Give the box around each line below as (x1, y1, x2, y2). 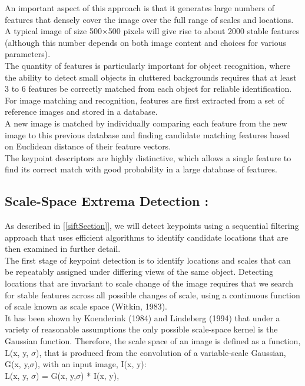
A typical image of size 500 (5, 25, 102, 37)
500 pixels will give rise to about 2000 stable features (108, 25, 300, 37)
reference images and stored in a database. (5, 105, 158, 118)
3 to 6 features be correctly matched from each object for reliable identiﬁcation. (5, 82, 292, 95)
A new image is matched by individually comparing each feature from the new (5, 117, 287, 129)
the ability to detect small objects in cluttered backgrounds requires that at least (5, 71, 297, 83)
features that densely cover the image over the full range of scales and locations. (5, 13, 294, 25)
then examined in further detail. (5, 242, 121, 255)
